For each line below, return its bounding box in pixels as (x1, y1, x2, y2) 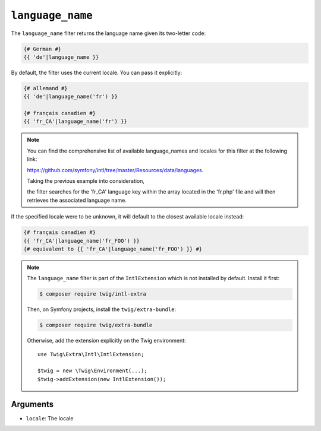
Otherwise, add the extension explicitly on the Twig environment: (27, 337, 187, 344)
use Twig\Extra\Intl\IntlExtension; (37, 351, 144, 357)
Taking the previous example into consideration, (27, 178, 145, 184)
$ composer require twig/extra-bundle (39, 322, 153, 329)
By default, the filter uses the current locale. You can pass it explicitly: (11, 69, 182, 76)
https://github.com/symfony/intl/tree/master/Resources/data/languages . (27, 166, 204, 173)
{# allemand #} (23, 85, 68, 91)
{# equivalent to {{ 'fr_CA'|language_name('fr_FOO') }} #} (23, 245, 203, 252)
